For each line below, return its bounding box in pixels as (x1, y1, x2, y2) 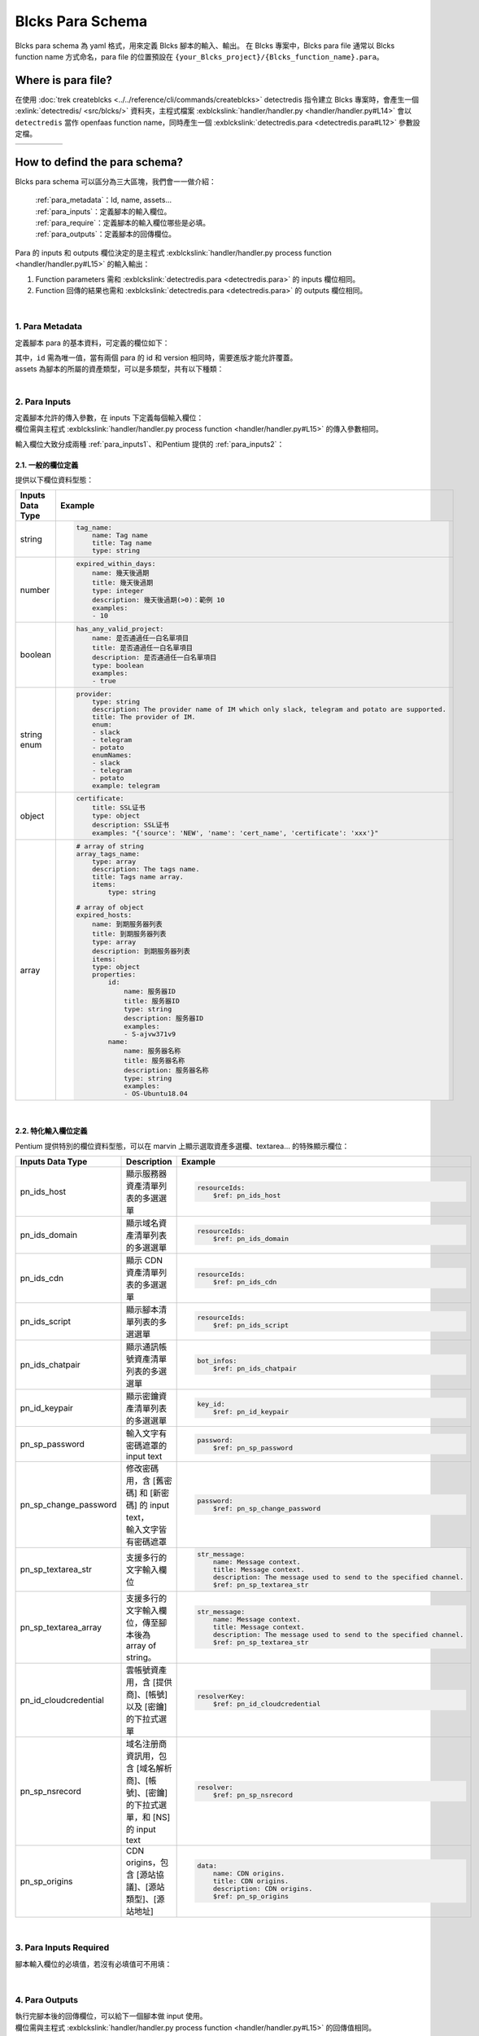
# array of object (76, 903, 144, 912)
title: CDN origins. (212, 1877, 289, 1885)
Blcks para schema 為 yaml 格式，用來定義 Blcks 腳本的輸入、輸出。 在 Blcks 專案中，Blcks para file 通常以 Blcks (15, 41, 395, 50)
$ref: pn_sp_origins (212, 1892, 289, 1901)
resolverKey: (196, 1692, 246, 1700)
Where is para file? (15, 73, 113, 87)
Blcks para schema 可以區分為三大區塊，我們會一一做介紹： (15, 176, 217, 186)
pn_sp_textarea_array (20, 1621, 102, 1633)
